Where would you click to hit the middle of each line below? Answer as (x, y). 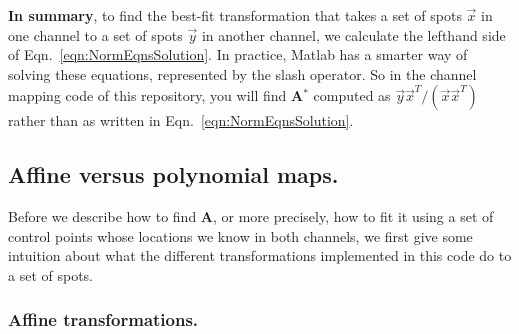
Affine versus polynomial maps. (173, 174)
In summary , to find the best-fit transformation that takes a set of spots (235, 15)
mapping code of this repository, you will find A (156, 95)
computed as (352, 95)
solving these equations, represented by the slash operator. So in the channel (242, 73)
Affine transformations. (103, 319)
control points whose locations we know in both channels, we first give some (240, 235)
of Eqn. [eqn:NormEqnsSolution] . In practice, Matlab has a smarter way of (238, 54)
